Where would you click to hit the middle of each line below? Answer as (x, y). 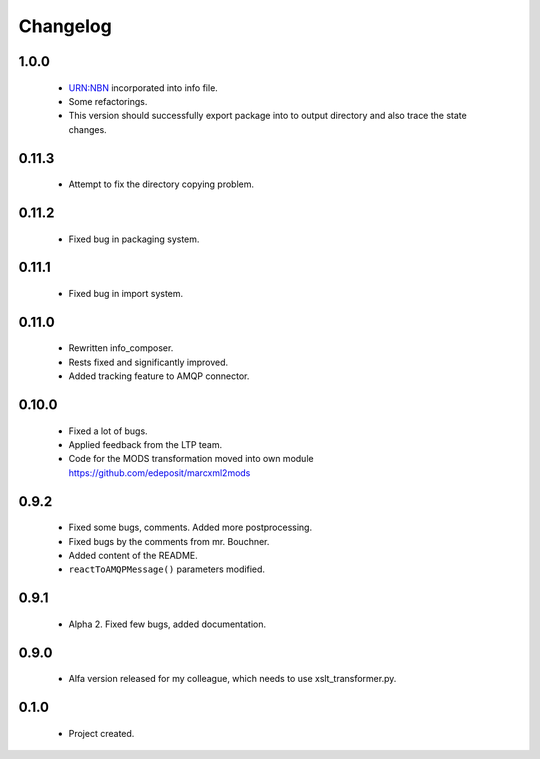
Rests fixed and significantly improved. (148, 362)
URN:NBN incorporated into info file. (143, 87)
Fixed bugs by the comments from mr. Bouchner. (169, 541)
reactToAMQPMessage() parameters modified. (166, 569)
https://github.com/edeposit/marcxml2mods (159, 472)
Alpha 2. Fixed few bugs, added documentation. (167, 624)
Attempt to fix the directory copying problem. (161, 184)
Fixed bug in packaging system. (134, 239)
